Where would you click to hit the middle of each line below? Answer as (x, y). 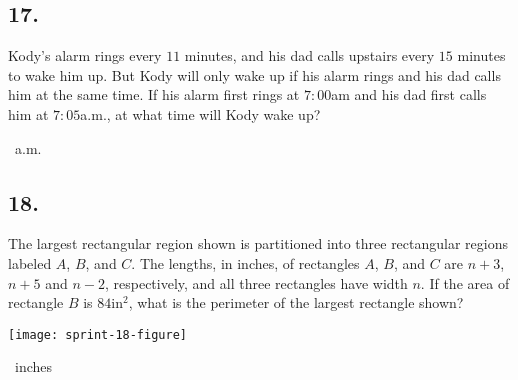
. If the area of (465, 282)
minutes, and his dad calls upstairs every (309, 55)
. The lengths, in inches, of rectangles (245, 262)
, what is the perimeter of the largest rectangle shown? (296, 302)
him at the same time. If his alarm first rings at (154, 94)
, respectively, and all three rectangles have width (256, 282)
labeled (30, 262)
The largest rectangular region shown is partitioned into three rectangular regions (258, 243)
